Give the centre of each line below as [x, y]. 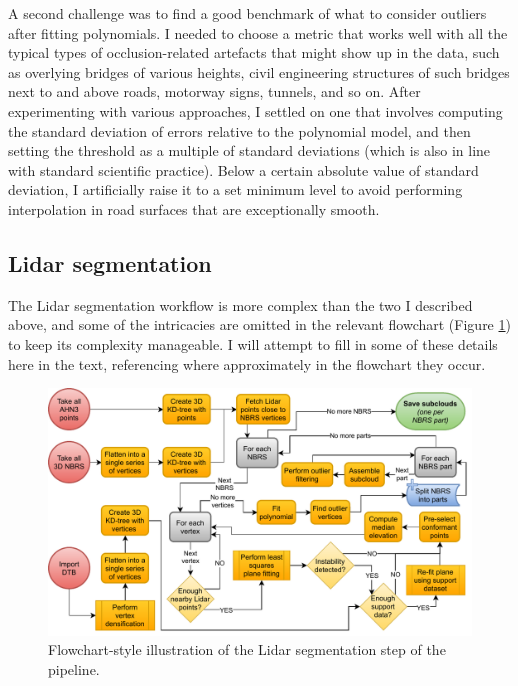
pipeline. [74, 668]
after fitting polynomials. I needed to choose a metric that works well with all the [258, 32]
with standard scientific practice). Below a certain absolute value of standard [243, 169]
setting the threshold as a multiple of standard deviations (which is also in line [249, 150]
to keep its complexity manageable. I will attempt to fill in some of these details [253, 343]
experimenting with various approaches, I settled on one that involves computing [255, 110]
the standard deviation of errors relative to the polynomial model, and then [239, 130]
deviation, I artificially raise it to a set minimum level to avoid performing [235, 189]
